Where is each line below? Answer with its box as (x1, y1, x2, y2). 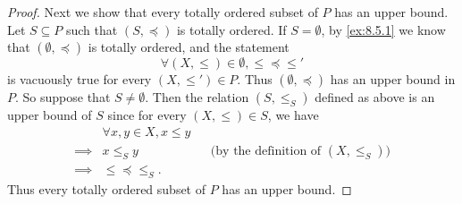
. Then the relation (145, 88, 249, 106)
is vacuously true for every (7, 70, 152, 89)
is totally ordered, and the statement (88, 38, 290, 56)
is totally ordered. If (176, 20, 287, 38)
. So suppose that (15, 88, 111, 106)
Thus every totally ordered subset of (7, 179, 206, 198)
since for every (107, 106, 187, 124)
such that (65, 20, 118, 38)
